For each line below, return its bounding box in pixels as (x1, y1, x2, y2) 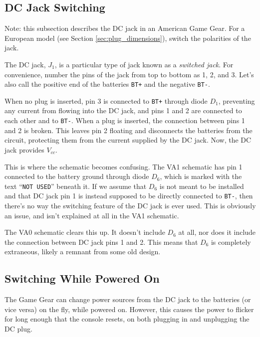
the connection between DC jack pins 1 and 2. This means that (4, 236, 198, 247)
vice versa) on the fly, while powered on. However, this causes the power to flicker (4, 304, 254, 314)
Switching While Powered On (4, 271, 160, 286)
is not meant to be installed (159, 180, 244, 191)
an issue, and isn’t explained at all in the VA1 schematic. (4, 210, 179, 220)
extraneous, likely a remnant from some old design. (4, 246, 161, 257)
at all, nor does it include (178, 227, 256, 237)
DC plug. (4, 323, 32, 334)
